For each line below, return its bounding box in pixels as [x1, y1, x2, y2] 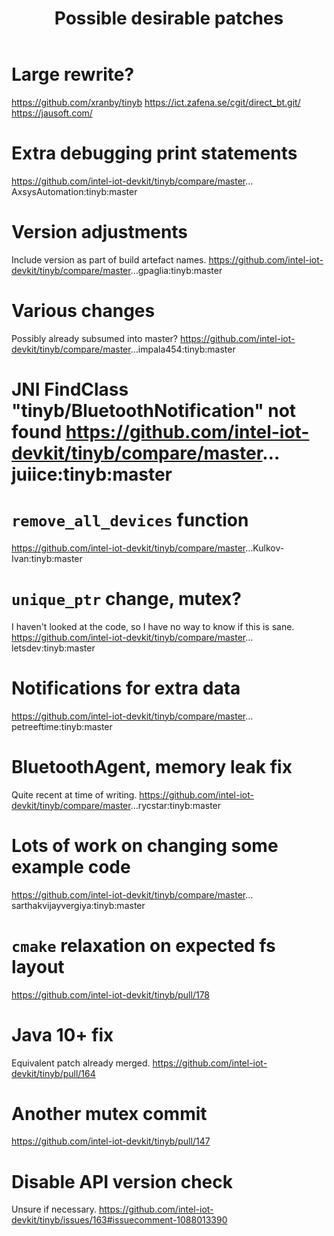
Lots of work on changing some [11, 834, 279, 857]
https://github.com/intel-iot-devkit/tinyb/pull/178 [11, 988, 211, 1001]
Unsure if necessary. [11, 1203, 98, 1216]
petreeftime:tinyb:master [11, 720, 113, 732]
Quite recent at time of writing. [11, 788, 138, 801]
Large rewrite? [11, 63, 135, 86]
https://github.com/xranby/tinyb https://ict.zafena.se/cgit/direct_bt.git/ [11, 96, 301, 108]
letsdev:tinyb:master [11, 642, 96, 654]
